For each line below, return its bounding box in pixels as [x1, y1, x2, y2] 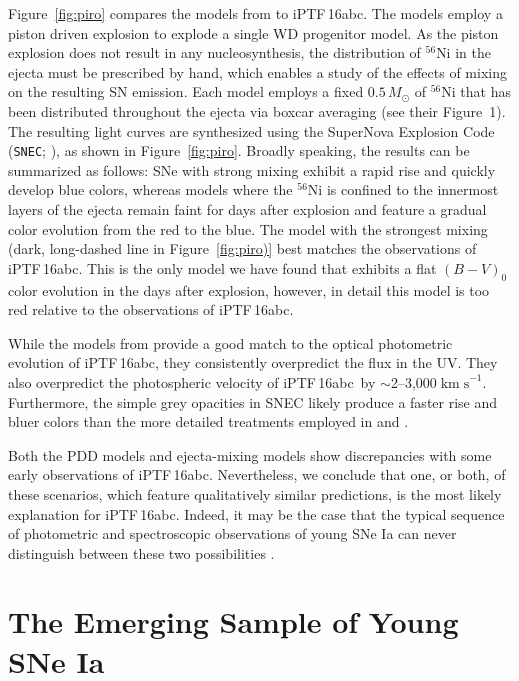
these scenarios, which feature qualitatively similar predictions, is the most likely [8, 483, 502, 504]
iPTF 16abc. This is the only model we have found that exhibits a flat [8, 257, 437, 278]
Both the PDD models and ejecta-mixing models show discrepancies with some [8, 444, 492, 465]
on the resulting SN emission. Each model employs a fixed [8, 81, 364, 102]
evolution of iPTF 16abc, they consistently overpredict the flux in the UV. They [8, 352, 498, 373]
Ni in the [436, 42, 491, 63]
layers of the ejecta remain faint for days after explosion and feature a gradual [8, 199, 487, 219]
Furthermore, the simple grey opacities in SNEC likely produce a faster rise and [8, 391, 498, 412]
